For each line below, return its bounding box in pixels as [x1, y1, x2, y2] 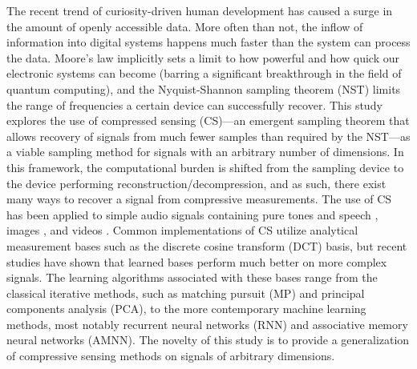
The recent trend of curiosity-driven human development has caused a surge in [6, 2, 393, 18]
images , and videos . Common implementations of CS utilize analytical [6, 222, 358, 239]
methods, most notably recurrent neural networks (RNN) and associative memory [6, 315, 408, 332]
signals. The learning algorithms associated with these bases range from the [6, 269, 378, 286]
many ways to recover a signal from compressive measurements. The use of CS [6, 191, 392, 207]
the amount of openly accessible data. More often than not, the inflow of [6, 18, 363, 34]
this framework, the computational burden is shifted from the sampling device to [6, 158, 404, 175]
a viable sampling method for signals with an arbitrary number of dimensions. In [6, 143, 404, 160]
